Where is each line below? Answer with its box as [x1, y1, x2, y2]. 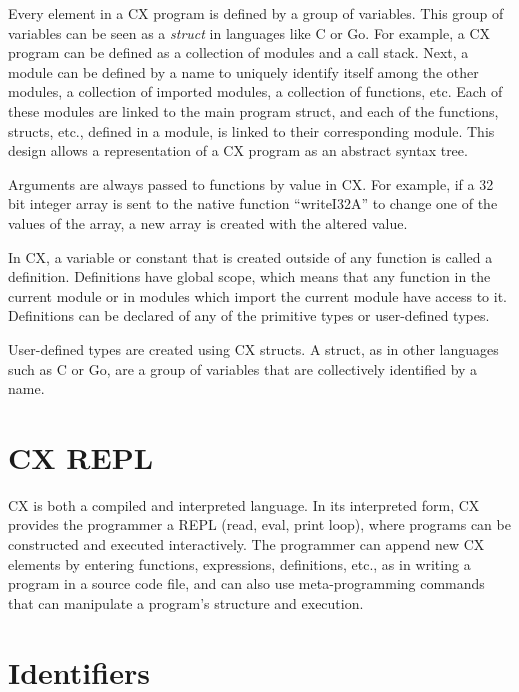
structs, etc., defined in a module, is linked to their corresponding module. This [8, 120, 495, 141]
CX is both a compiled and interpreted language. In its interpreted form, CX [8, 494, 480, 515]
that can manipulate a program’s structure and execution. [8, 592, 364, 613]
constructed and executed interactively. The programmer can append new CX [8, 534, 485, 554]
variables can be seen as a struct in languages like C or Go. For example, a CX [8, 22, 491, 43]
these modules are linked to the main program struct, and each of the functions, [8, 100, 499, 121]
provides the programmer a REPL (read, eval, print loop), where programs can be [8, 514, 511, 535]
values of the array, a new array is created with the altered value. [8, 212, 408, 233]
